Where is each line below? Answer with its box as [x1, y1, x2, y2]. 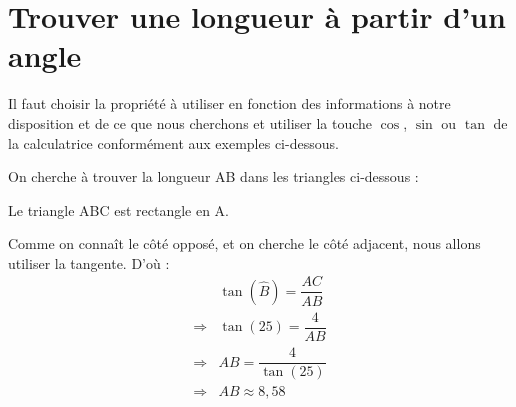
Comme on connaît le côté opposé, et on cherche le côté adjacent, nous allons [8, 233, 481, 254]
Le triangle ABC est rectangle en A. [8, 199, 230, 220]
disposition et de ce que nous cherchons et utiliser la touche [8, 112, 373, 133]
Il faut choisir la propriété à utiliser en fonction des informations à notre [8, 93, 451, 114]
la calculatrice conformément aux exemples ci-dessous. [8, 132, 339, 153]
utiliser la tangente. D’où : [8, 252, 170, 273]
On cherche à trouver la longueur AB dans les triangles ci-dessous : [8, 166, 419, 187]
